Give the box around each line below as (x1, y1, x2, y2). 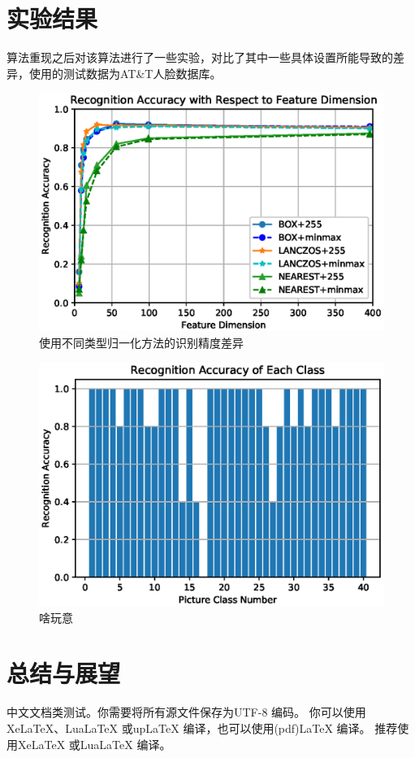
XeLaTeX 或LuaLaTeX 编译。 (17, 735, 171, 752)
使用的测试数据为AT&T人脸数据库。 (28, 64, 222, 81)
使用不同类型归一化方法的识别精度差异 (39, 334, 244, 351)
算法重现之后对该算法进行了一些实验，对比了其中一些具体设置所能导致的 (6, 49, 393, 66)
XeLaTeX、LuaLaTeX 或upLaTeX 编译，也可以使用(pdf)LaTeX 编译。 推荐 (6, 719, 398, 736)
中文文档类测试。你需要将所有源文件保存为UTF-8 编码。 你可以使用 (6, 704, 366, 721)
